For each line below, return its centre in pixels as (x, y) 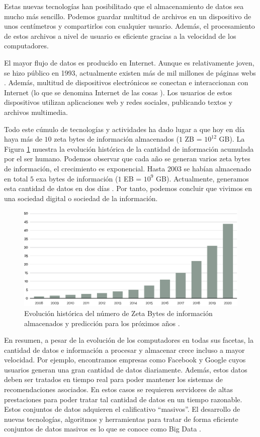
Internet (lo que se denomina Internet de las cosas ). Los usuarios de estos (118, 92)
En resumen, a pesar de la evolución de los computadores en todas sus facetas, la (129, 340)
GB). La (232, 139)
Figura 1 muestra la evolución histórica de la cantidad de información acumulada (129, 148)
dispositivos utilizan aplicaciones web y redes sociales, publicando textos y (118, 102)
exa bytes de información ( (77, 178)
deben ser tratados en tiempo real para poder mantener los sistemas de (114, 379)
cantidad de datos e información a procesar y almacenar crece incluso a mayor (124, 350)
